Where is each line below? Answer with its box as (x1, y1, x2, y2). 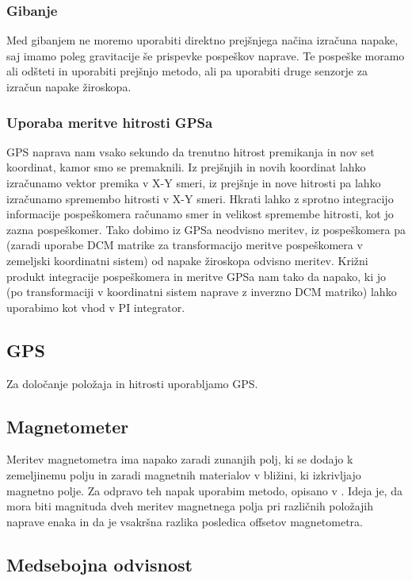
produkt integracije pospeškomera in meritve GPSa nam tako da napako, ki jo (6, 267, 386, 284)
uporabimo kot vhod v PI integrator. (6, 298, 185, 315)
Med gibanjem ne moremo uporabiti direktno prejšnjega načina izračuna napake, (6, 32, 399, 48)
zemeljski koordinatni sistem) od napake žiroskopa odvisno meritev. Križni (6, 252, 368, 268)
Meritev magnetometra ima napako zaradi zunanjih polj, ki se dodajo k (6, 451, 353, 467)
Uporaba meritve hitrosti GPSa (6, 112, 213, 132)
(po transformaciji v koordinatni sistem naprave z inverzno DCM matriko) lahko (6, 283, 397, 300)
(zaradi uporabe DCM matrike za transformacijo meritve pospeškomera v (6, 237, 363, 253)
